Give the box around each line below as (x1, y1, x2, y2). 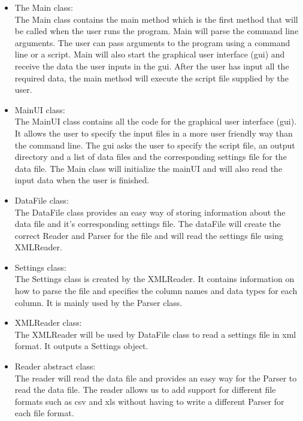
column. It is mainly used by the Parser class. (14, 296, 183, 308)
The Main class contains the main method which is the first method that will (14, 13, 298, 25)
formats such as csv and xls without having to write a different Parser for (14, 395, 284, 407)
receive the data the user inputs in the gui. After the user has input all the (14, 59, 289, 72)
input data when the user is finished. (14, 174, 150, 186)
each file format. (14, 407, 74, 419)
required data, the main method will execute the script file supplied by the (14, 71, 289, 84)
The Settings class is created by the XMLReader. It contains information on (14, 272, 295, 285)
